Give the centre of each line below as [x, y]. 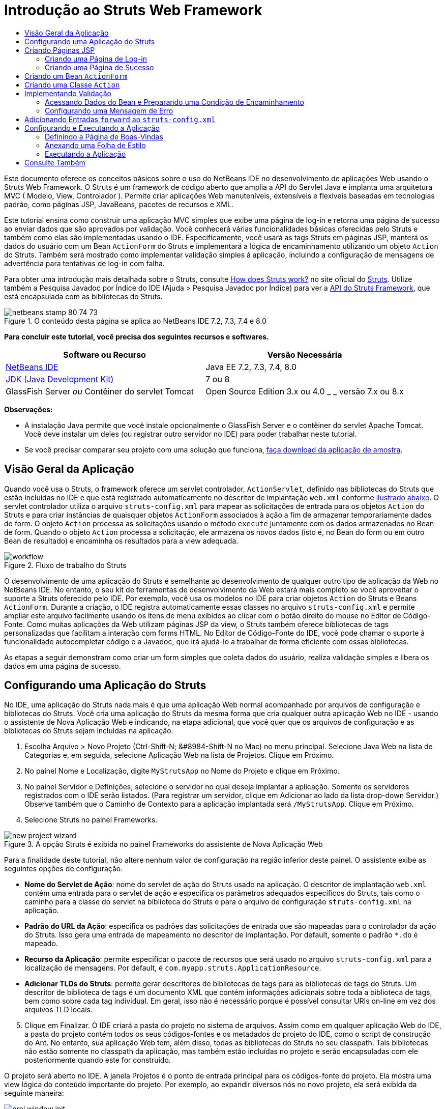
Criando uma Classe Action [72, 84]
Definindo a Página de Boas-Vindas [104, 136]
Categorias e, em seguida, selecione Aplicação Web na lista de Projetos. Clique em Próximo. [179, 755]
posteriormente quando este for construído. [98, 1060]
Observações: [28, 409]
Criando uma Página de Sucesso [99, 67]
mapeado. [41, 944]
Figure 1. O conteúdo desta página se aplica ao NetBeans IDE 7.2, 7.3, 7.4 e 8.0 [135, 321]
